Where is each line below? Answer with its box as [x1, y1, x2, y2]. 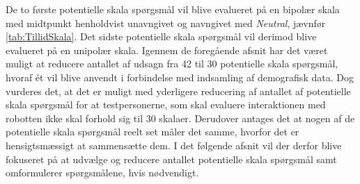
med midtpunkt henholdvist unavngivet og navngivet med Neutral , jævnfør [6, 15, 326, 30]
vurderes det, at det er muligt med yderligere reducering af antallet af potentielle [6, 83, 351, 98]
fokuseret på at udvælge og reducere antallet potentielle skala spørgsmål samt [6, 151, 337, 166]
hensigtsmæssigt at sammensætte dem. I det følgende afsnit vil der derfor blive [6, 137, 342, 152]
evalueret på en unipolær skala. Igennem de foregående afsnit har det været [6, 42, 328, 57]
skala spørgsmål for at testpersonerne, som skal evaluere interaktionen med [6, 97, 326, 112]
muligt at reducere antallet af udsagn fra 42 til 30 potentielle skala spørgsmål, [6, 56, 338, 71]
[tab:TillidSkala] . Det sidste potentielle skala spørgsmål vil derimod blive [6, 29, 317, 44]
